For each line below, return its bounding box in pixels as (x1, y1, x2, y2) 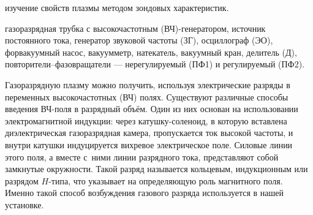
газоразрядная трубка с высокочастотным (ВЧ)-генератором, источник (5, 21, 266, 34)
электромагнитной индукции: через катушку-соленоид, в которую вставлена (5, 114, 287, 127)
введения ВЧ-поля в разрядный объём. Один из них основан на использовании (5, 102, 298, 115)
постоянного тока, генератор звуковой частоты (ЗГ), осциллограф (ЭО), (5, 34, 273, 47)
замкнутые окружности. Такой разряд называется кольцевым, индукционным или (5, 162, 308, 175)
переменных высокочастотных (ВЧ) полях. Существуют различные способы (5, 90, 288, 103)
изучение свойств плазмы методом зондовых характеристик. (5, 1, 229, 13)
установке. (5, 198, 44, 211)
